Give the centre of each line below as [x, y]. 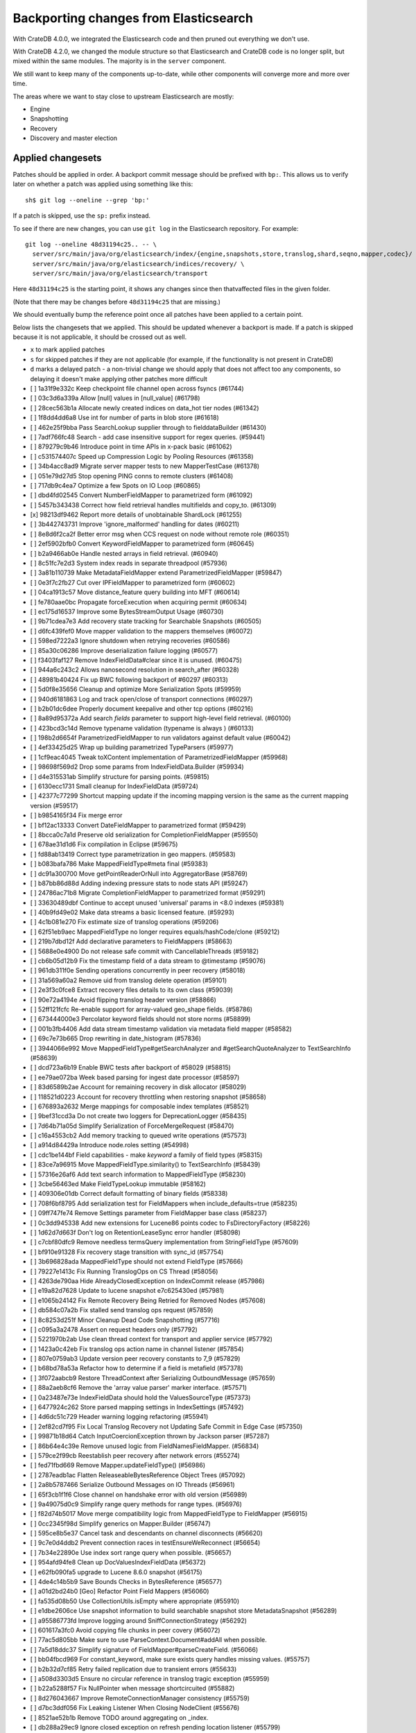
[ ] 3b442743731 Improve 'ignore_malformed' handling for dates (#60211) [135, 524]
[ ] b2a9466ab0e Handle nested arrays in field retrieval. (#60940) [124, 553]
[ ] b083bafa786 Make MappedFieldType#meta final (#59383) [119, 864]
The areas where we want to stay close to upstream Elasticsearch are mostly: [123, 96]
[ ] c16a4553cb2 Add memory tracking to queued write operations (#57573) [139, 1135]
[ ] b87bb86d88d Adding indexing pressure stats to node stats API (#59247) [139, 883]
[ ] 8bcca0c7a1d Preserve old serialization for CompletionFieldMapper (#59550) [144, 835]
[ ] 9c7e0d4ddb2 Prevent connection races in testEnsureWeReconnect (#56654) [145, 1543]
